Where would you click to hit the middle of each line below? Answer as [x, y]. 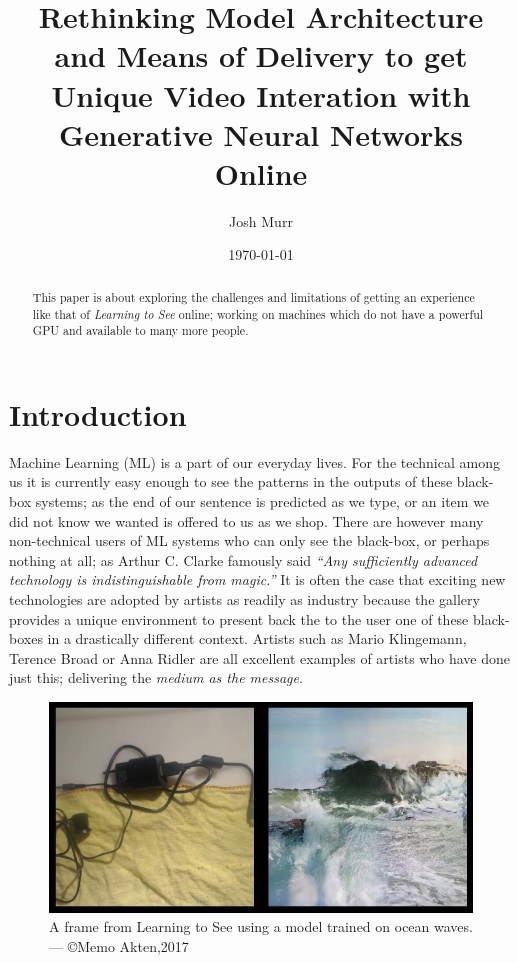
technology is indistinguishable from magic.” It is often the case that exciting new [257, 579]
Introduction [98, 413]
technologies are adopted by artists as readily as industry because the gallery [244, 598]
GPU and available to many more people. [140, 330]
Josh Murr [261, 220]
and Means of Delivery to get [261, 55]
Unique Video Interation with [261, 94]
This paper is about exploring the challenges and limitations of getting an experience [253, 296]
